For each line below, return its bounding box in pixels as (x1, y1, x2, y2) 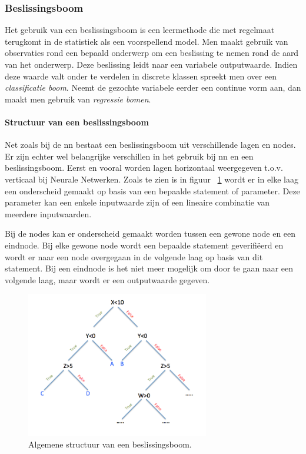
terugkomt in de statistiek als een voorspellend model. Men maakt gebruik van (5, 35, 288, 47)
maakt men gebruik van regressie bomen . (5, 92, 151, 105)
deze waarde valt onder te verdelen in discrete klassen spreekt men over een (5, 69, 277, 82)
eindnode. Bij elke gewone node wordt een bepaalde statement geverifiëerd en (5, 238, 284, 251)
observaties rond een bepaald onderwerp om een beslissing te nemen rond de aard (5, 47, 299, 59)
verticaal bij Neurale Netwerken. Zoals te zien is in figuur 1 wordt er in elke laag (5, 173, 298, 185)
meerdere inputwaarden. (5, 207, 92, 220)
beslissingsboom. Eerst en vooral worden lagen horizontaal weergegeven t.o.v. (5, 161, 283, 174)
